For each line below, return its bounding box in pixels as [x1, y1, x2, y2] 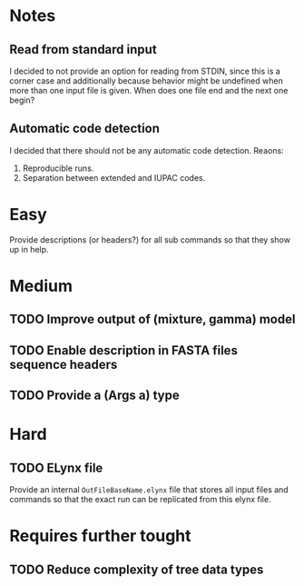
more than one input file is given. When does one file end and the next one [9, 85, 289, 95]
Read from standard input [9, 42, 157, 57]
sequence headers [9, 356, 118, 372]
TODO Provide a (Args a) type [9, 388, 180, 403]
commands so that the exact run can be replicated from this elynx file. [9, 494, 271, 505]
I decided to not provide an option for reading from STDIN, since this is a [9, 65, 281, 76]
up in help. [9, 243, 49, 254]
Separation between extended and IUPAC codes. [22, 172, 206, 183]
